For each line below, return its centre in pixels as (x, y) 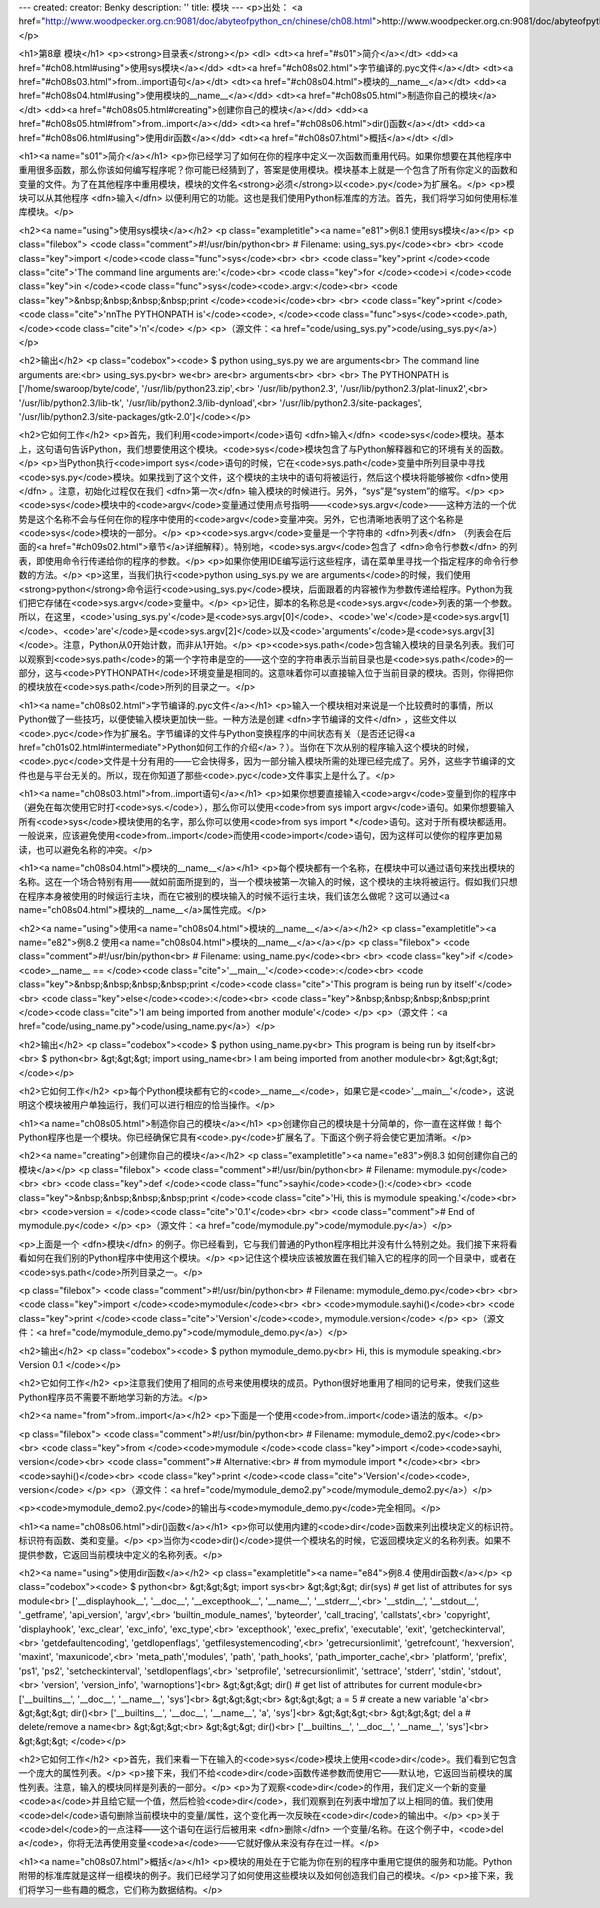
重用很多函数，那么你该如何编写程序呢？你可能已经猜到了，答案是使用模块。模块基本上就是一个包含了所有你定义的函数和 (268, 170)
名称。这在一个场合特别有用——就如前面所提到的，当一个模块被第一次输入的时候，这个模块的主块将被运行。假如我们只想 (268, 882)
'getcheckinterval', (467, 1629)
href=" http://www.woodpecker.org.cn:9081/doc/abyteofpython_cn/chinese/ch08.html (195, 21)
